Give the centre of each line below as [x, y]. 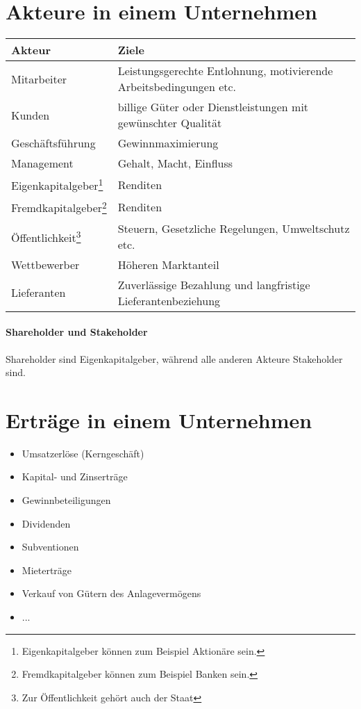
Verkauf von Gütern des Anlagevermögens [111, 593]
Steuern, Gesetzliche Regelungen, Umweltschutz [234, 228]
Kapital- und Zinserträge [75, 476]
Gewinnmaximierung [168, 143]
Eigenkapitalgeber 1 [57, 185]
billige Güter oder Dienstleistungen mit [213, 107]
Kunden [31, 115]
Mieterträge [47, 570]
